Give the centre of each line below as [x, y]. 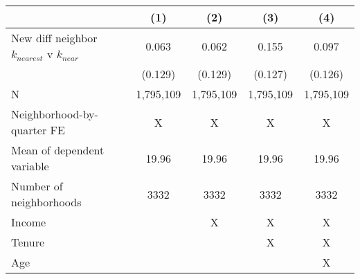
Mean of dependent [58, 150]
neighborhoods [46, 202]
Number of [37, 186]
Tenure [28, 242]
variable [30, 166]
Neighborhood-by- [55, 114]
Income [29, 222]
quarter [29, 130]
